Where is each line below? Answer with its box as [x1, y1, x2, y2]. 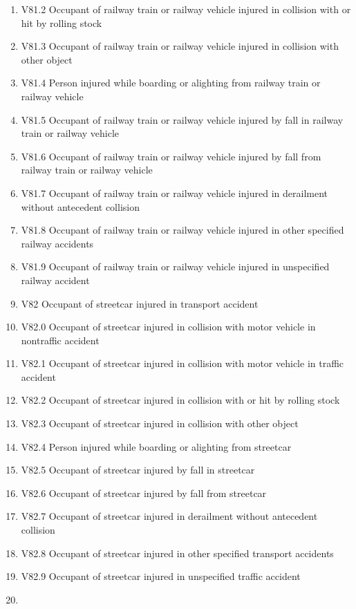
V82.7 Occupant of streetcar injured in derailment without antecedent [21, 509, 318, 523]
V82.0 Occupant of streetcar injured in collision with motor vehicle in [21, 319, 316, 334]
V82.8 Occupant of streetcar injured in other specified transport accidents [21, 545, 334, 560]
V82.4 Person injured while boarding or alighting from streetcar [21, 439, 292, 453]
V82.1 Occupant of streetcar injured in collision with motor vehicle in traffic [21, 356, 344, 371]
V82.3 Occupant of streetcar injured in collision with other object [21, 416, 299, 431]
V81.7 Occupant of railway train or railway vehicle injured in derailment [21, 185, 328, 200]
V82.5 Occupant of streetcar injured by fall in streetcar [21, 462, 255, 477]
